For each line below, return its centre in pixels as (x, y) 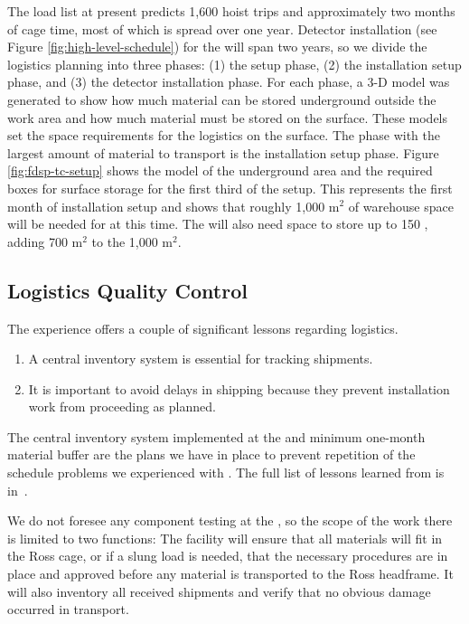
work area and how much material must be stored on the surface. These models (228, 117)
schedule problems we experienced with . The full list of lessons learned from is (226, 473)
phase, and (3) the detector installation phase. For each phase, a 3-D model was (229, 82)
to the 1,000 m (132, 241)
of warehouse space (401, 206)
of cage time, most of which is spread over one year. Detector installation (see (222, 28)
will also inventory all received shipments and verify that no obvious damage (219, 591)
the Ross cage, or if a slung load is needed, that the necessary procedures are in (228, 556)
